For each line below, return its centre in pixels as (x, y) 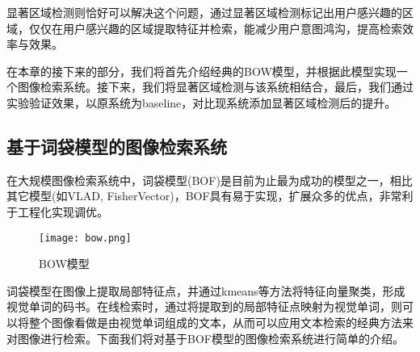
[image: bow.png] (85, 238)
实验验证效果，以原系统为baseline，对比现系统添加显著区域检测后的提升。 (202, 102)
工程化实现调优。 (63, 211)
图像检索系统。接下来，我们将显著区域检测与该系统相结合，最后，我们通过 (215, 87)
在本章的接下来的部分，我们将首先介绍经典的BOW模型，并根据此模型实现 (202, 71)
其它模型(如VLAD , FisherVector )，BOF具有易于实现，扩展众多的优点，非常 (204, 196)
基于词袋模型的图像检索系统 (117, 146)
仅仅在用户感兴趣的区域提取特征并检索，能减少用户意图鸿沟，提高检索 (215, 28)
